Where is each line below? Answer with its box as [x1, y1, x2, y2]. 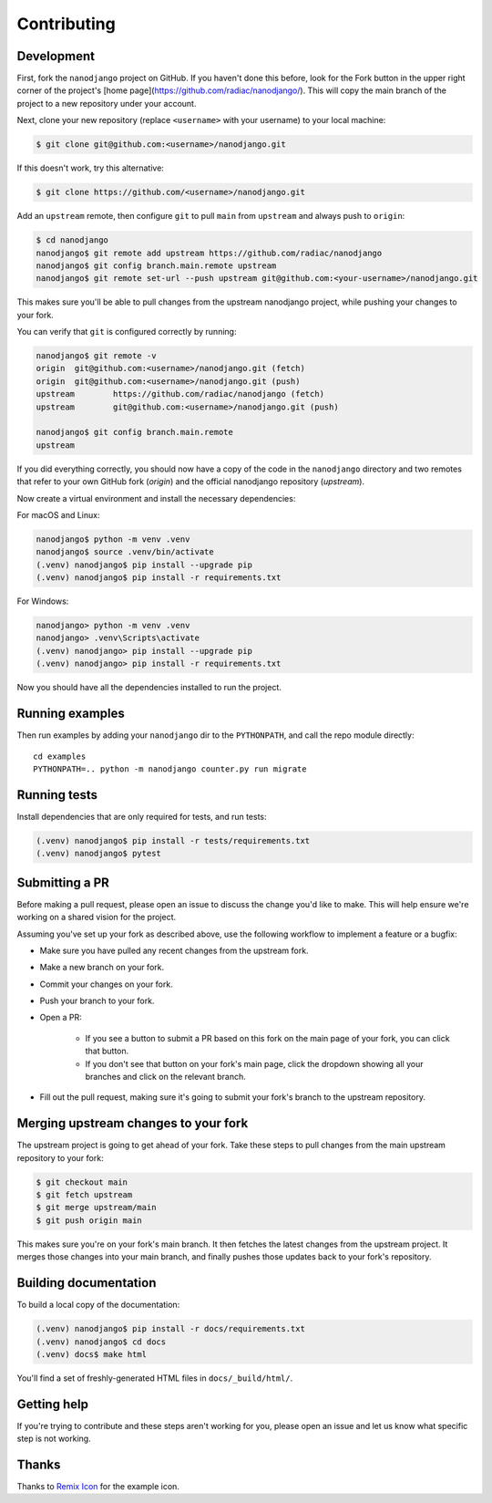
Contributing [16, 14, 116, 34]
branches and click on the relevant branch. [85, 1072, 246, 1083]
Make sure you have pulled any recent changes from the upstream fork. [39, 945, 309, 956]
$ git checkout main [36, 1176, 128, 1187]
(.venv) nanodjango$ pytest [36, 848, 161, 859]
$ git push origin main [36, 1215, 143, 1226]
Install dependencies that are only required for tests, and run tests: [16, 811, 268, 822]
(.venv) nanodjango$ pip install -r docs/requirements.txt [36, 1323, 305, 1334]
